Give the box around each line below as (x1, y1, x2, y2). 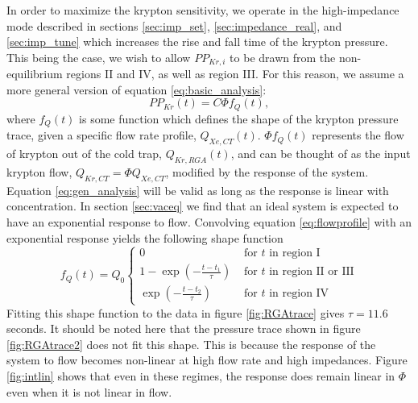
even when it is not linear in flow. (6, 383, 172, 400)
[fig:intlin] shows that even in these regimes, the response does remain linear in (6, 368, 395, 384)
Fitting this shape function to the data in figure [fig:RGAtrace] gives (6, 304, 345, 321)
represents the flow (312, 127, 404, 143)
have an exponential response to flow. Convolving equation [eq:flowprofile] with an (6, 213, 412, 230)
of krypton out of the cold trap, (6, 145, 163, 162)
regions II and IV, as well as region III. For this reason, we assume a (66, 65, 404, 82)
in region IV (269, 288, 329, 300)
